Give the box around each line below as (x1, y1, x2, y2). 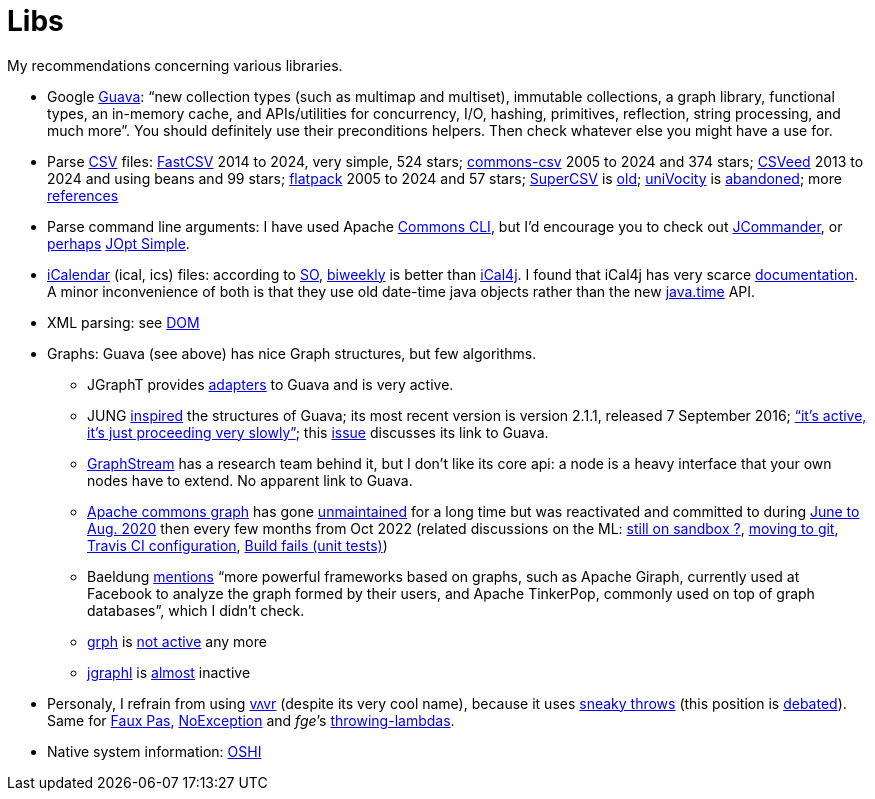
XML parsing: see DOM (47, 313, 200, 331)
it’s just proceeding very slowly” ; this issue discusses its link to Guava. (87, 423, 549, 441)
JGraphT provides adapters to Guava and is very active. (87, 375, 454, 393)
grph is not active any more (87, 632, 267, 650)
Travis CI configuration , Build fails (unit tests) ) (87, 536, 388, 554)
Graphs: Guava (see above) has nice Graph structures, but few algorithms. (47, 344, 537, 362)
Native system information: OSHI (47, 742, 262, 760)
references (47, 186, 119, 204)
